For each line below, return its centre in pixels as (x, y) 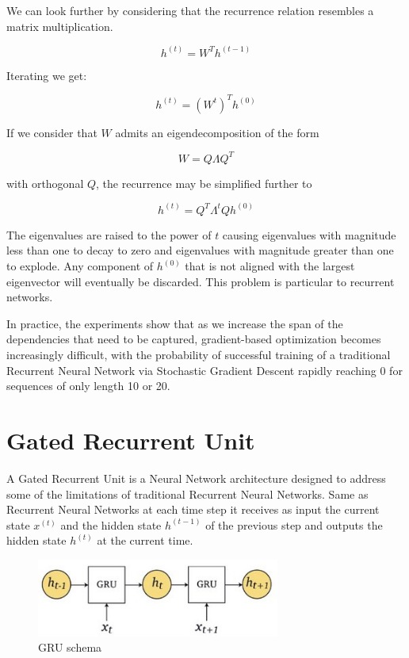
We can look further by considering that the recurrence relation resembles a (190, 10)
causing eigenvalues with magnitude (309, 234)
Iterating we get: (47, 75)
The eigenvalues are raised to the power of (109, 234)
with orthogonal (45, 183)
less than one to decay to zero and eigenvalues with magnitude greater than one (200, 250)
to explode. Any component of (80, 266)
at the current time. (145, 540)
